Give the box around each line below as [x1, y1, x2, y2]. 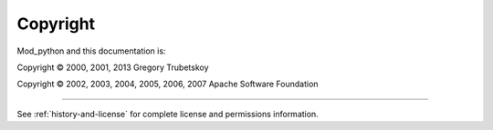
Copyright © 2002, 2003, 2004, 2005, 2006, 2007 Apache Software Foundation [16, 78, 319, 90]
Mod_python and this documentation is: [16, 45, 166, 56]
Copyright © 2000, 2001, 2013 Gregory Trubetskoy [16, 62, 209, 73]
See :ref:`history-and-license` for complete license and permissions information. [16, 108, 319, 119]
